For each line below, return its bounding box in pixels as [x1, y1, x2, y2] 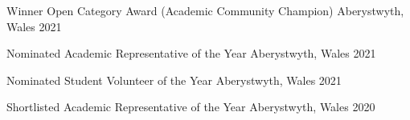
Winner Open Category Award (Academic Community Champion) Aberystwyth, [6, 2, 404, 18]
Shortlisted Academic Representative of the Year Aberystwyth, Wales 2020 [6, 98, 375, 115]
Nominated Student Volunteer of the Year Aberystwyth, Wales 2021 [6, 71, 342, 88]
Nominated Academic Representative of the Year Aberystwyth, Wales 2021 [6, 45, 376, 62]
